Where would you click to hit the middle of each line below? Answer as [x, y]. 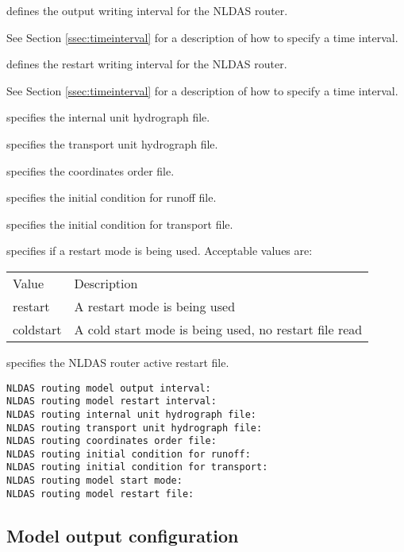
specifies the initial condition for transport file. [120, 224]
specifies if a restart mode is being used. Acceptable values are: [160, 251]
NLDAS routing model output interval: [109, 388]
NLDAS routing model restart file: [100, 494]
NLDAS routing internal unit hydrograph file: [131, 414]
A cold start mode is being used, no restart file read [218, 329]
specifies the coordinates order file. [90, 170]
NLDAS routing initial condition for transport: [137, 467]
